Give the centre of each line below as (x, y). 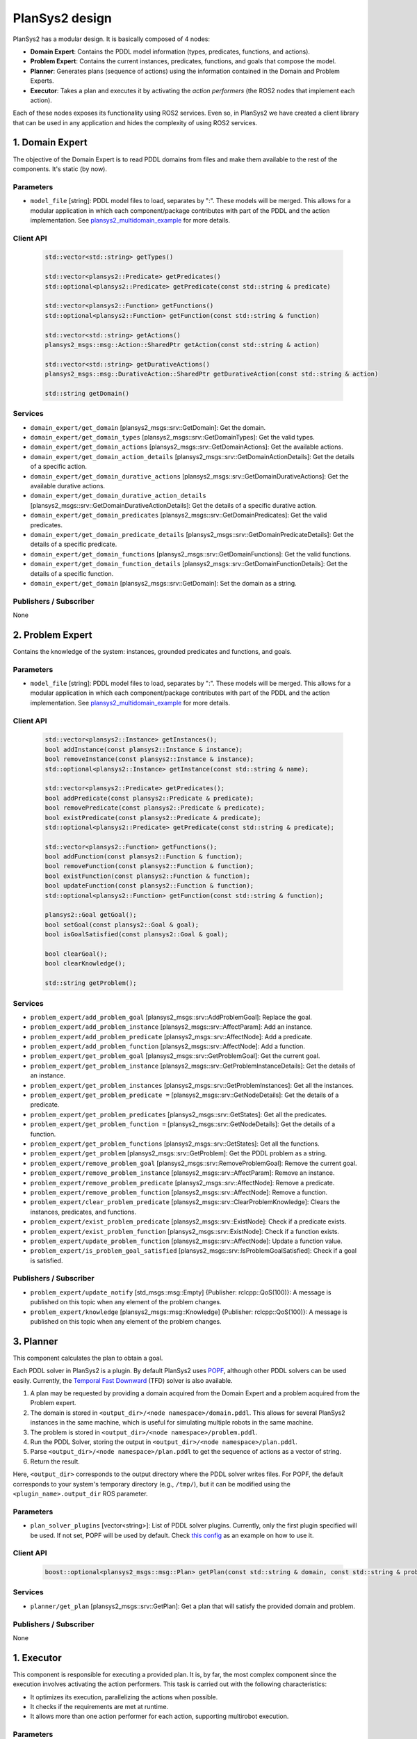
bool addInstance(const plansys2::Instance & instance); (144, 749)
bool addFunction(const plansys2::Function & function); (144, 857)
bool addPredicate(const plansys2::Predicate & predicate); (149, 798)
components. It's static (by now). (60, 169)
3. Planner (35, 1341)
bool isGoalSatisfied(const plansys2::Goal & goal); (137, 935)
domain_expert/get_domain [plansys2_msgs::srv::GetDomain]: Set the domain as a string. (163, 583)
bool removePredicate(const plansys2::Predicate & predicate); (155, 808)
